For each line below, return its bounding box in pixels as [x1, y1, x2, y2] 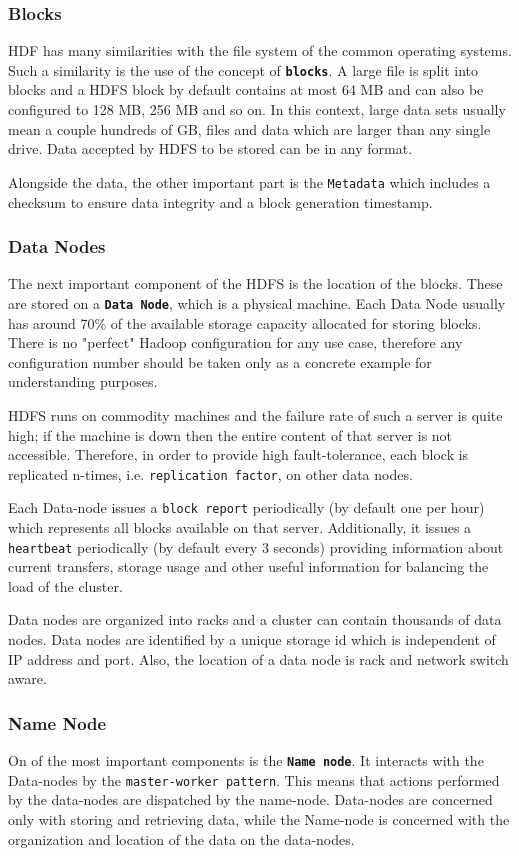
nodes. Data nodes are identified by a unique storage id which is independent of [8, 629, 496, 650]
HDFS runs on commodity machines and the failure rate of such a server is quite [8, 404, 503, 425]
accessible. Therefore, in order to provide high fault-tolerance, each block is [8, 444, 469, 465]
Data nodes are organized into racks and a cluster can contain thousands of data [8, 609, 502, 630]
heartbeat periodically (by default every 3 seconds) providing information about [8, 536, 504, 557]
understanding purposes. [8, 371, 158, 392]
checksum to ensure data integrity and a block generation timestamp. [8, 191, 433, 212]
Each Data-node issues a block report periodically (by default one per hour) [8, 497, 485, 518]
